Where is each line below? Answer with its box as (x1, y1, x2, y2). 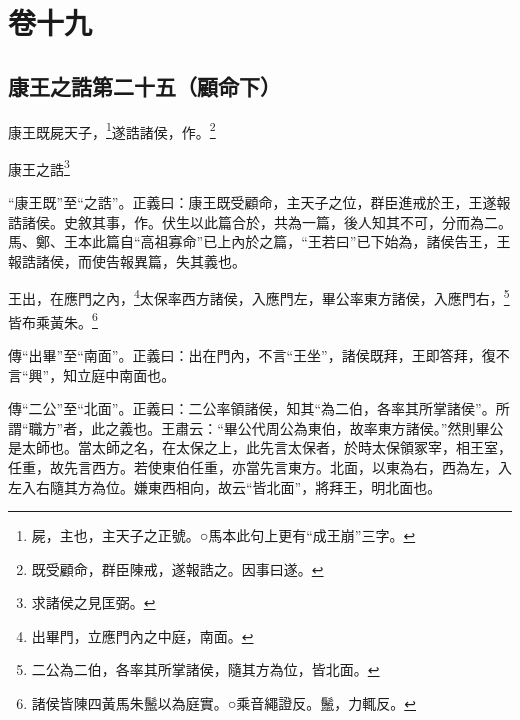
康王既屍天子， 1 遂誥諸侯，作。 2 (8, 118, 216, 142)
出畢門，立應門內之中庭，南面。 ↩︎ (31, 625, 254, 646)
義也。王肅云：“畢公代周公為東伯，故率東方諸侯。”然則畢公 (119, 417, 504, 438)
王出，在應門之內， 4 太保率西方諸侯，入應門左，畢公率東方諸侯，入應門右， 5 (8, 285, 510, 309)
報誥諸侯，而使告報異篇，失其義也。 (8, 250, 246, 271)
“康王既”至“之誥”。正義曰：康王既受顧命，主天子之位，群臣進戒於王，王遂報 (8, 192, 511, 213)
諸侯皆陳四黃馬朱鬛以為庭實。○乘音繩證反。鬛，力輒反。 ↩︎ (31, 693, 416, 714)
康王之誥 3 (8, 155, 70, 179)
